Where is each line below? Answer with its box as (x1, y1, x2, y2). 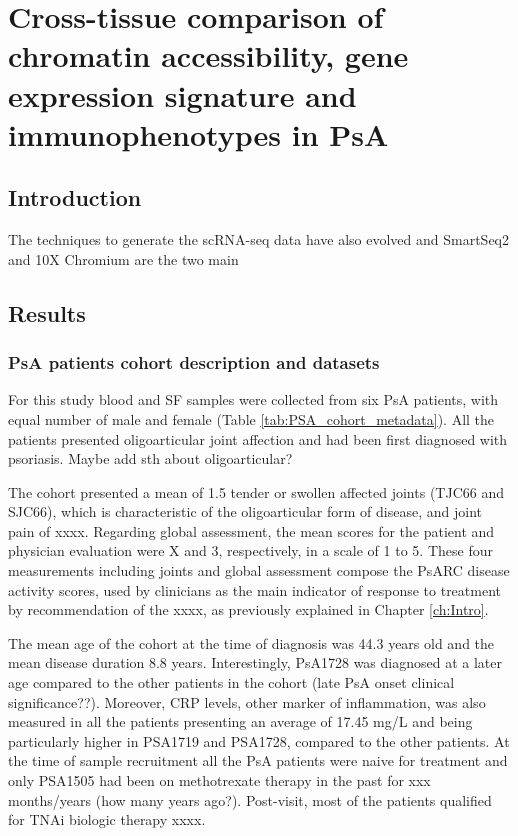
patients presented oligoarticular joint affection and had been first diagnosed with (8, 428, 508, 449)
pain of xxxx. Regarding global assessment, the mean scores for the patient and (8, 520, 495, 541)
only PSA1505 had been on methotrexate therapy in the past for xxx (8, 770, 431, 791)
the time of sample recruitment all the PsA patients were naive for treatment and (8, 750, 508, 771)
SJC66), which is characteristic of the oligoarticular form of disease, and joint (8, 501, 482, 522)
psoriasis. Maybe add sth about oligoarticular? (8, 448, 293, 469)
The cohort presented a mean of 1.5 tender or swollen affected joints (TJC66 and (8, 481, 504, 502)
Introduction (8, 182, 142, 213)
